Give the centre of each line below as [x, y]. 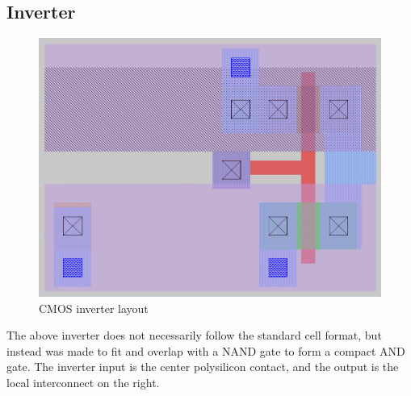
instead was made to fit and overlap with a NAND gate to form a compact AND [206, 350]
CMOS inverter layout [94, 308]
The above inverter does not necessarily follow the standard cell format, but [194, 335]
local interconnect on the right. [83, 382]
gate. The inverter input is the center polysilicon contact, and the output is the [203, 367]
